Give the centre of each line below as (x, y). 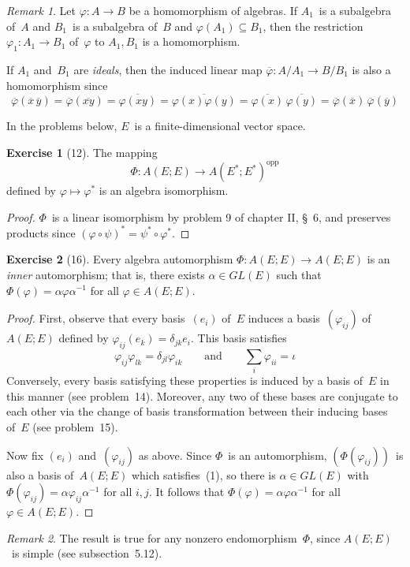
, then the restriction (313, 26)
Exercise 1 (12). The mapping (82, 152)
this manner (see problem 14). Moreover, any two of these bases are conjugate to (202, 395)
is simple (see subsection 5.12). (87, 553)
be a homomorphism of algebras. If (213, 10)
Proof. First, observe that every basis (96, 318)
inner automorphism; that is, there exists (106, 274)
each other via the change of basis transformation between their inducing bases (197, 411)
